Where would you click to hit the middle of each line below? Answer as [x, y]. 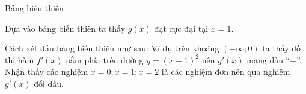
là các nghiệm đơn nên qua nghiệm [226, 72]
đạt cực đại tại [181, 28]
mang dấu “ [268, 60]
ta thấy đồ [282, 48]
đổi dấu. [49, 83]
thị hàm [20, 60]
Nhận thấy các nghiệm [47, 72]
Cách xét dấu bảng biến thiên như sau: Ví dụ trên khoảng [112, 48]
